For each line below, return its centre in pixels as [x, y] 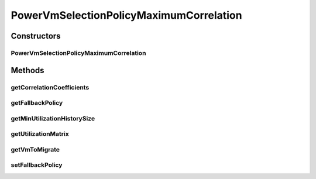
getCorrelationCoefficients [50, 87]
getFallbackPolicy [37, 103]
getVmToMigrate [35, 149]
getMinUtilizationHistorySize [53, 118]
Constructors [36, 36]
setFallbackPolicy [37, 165]
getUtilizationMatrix [40, 134]
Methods [28, 70]
